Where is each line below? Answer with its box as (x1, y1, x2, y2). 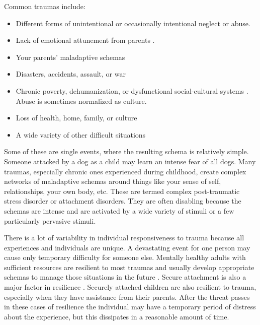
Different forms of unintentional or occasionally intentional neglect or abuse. (16, 18, 250, 28)
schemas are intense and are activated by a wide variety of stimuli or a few (4, 205, 234, 216)
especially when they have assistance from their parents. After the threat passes (4, 291, 250, 302)
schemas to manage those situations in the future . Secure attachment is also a (4, 272, 246, 282)
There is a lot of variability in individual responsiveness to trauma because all (4, 232, 244, 243)
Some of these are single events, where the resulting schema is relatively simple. (4, 146, 249, 157)
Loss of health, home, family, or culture (16, 112, 137, 123)
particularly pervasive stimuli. (4, 215, 96, 226)
